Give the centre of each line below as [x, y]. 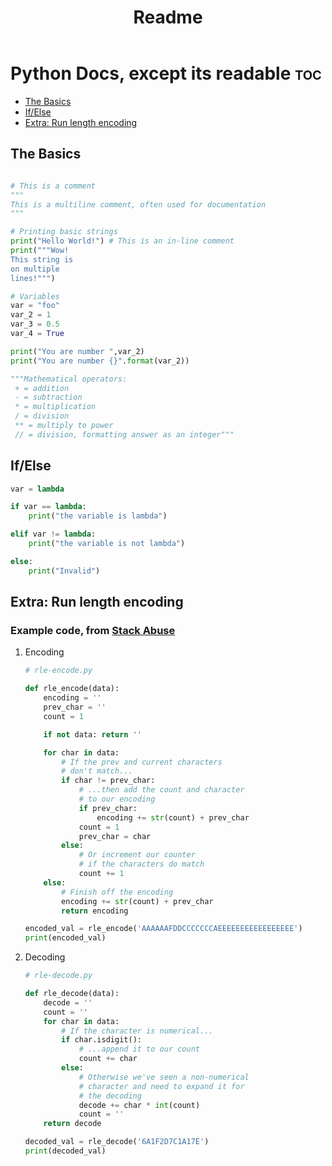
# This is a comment [53, 186]
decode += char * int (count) [139, 1105]
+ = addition [42, 388]
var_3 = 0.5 [35, 324]
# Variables [35, 296]
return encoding [95, 911]
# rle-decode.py [58, 976]
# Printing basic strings [64, 232]
